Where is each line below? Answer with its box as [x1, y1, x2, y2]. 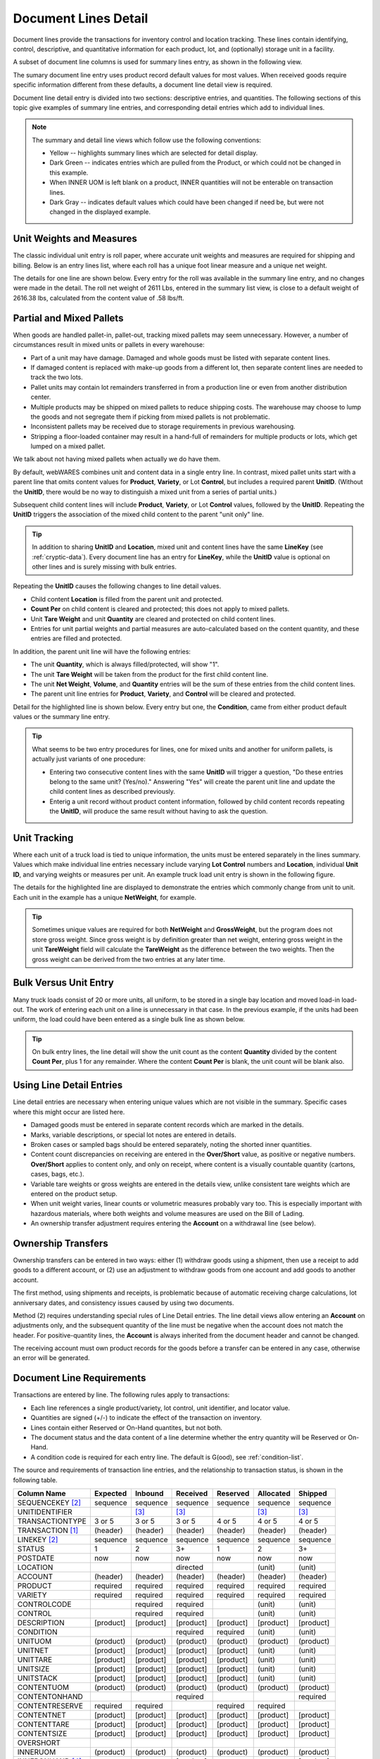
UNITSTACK [17, 1673, 58, 1683]
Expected [94, 1488, 127, 1498]
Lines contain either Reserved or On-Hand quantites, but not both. [30, 1423, 223, 1432]
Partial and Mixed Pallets [13, 312, 124, 324]
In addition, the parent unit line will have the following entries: [13, 647, 191, 656]
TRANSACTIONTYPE [17, 1516, 87, 1526]
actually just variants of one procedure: [32, 755, 146, 763]
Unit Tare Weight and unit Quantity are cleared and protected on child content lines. [30, 614, 276, 623]
